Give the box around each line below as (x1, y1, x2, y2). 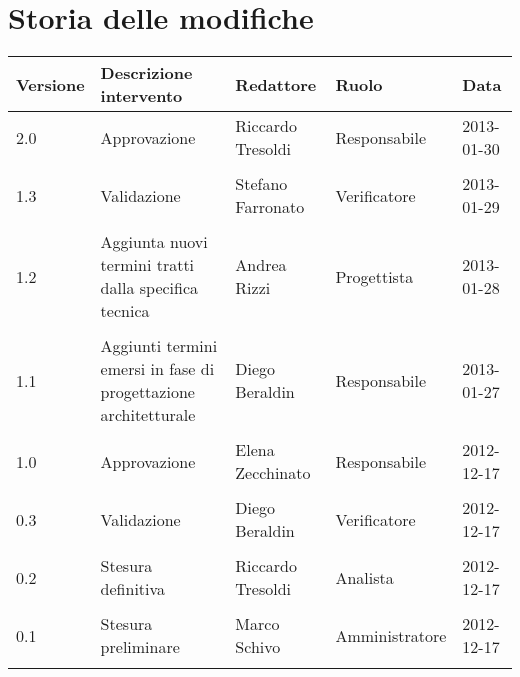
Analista (335, 565, 394, 589)
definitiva (100, 577, 166, 601)
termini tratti (100, 253, 195, 277)
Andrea (235, 253, 287, 277)
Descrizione (100, 61, 193, 85)
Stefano (235, 172, 288, 196)
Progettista (335, 264, 414, 288)
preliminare (100, 635, 180, 659)
